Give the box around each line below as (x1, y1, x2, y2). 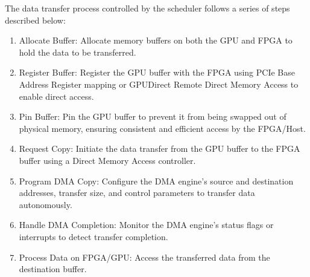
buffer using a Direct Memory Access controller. (19, 154, 196, 166)
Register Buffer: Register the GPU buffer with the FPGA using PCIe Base (19, 66, 295, 79)
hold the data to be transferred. (19, 45, 136, 58)
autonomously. (19, 198, 72, 210)
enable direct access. (19, 90, 94, 102)
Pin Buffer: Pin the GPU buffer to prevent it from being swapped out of (19, 110, 286, 123)
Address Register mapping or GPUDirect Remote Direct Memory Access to (19, 77, 299, 90)
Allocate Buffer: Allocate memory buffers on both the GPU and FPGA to (19, 34, 293, 47)
